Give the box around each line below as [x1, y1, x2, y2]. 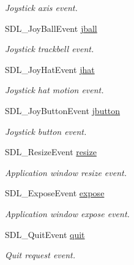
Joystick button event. [5, 125, 87, 137]
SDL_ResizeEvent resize [5, 145, 97, 158]
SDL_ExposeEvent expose [5, 186, 105, 199]
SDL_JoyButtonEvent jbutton [5, 104, 121, 117]
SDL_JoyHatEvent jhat [5, 63, 95, 75]
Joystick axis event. [5, 1, 78, 13]
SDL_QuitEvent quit [5, 228, 85, 240]
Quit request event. [5, 248, 76, 261]
